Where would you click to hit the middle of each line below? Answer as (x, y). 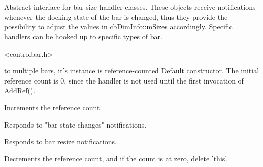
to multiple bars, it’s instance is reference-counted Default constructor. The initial (132, 71)
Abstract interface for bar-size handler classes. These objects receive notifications (130, 7)
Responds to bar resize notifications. (60, 141)
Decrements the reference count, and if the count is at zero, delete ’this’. (116, 158)
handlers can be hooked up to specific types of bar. (83, 36)
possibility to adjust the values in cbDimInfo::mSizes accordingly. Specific (118, 27)
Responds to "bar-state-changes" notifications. (75, 124)
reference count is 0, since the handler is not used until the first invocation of (124, 80)
